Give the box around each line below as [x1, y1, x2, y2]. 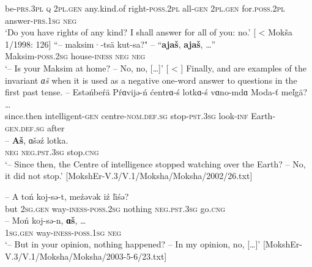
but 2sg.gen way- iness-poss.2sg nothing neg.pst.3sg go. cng [5, 202, 226, 214]
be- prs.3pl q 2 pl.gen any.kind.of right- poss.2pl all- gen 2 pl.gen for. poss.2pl [5, 2, 285, 14]
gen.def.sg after [5, 121, 65, 134]
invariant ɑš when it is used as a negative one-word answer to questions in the [5, 73, 297, 86]
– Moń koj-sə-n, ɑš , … [5, 214, 86, 227]
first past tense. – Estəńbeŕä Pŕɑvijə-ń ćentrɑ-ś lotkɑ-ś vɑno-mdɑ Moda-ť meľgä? [5, 86, 308, 98]
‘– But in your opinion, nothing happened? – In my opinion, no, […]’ [5, 238, 261, 251]
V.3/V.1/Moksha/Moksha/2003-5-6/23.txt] [5, 249, 167, 262]
